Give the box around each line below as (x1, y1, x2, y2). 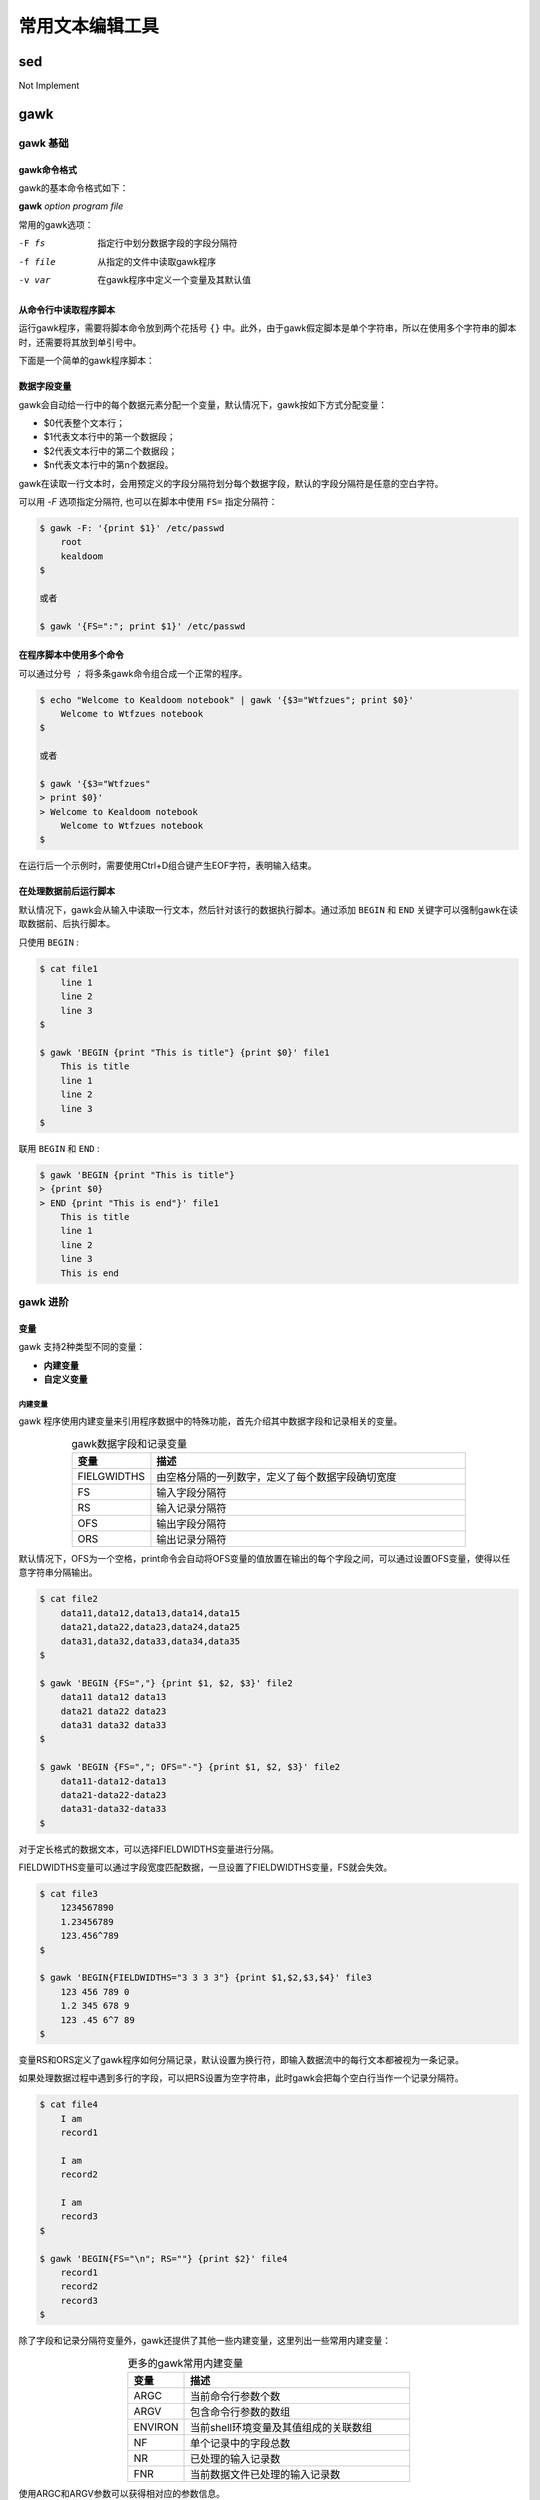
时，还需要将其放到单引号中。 (18, 336, 142, 348)
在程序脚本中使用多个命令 (18, 649, 124, 661)
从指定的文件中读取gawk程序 (97, 255, 217, 267)
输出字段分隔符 (156, 1517, 227, 1531)
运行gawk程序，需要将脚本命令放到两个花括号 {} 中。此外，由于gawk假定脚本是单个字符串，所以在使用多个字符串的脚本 (18, 322, 517, 334)
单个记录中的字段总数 (190, 2436, 291, 2450)
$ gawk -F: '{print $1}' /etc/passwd (39, 522, 225, 534)
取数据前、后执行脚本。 (18, 918, 115, 930)
